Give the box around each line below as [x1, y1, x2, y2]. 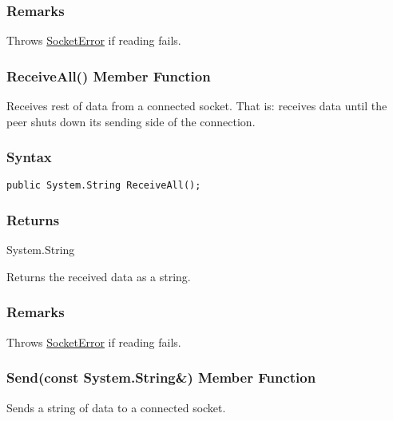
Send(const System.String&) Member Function [6, 367, 316, 387]
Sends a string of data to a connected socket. [6, 399, 226, 415]
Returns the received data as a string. [6, 268, 191, 284]
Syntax [6, 147, 52, 167]
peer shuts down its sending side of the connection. [6, 113, 256, 129]
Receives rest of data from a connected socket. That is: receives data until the [6, 97, 387, 114]
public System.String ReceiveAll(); [6, 180, 201, 192]
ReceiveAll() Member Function [6, 66, 211, 85]
